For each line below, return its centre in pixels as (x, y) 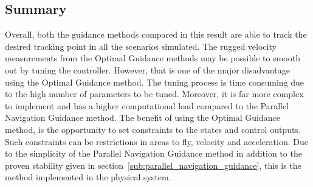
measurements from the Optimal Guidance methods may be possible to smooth (153, 58)
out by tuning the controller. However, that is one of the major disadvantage (147, 70)
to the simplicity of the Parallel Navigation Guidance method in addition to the (153, 153)
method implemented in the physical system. (88, 177)
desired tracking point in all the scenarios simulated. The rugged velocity (141, 46)
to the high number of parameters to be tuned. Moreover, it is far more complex (154, 94)
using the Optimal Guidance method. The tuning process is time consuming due (155, 82)
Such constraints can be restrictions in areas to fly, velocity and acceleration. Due (156, 141)
